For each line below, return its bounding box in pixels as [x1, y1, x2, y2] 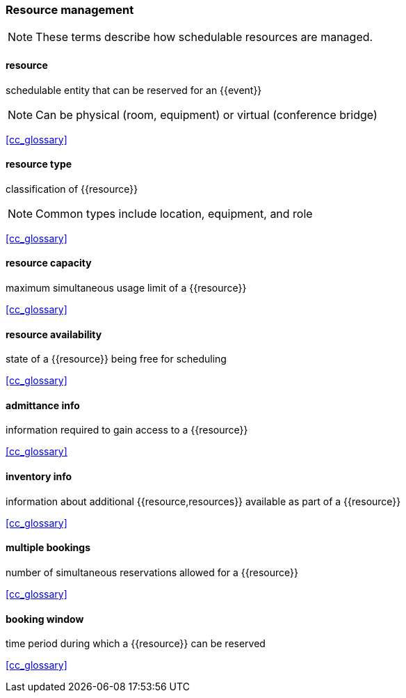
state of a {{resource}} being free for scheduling [6, 353, 227, 365]
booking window [6, 612, 84, 625]
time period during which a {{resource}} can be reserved [6, 637, 266, 650]
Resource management [6, 3, 134, 17]
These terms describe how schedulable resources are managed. [35, 30, 373, 45]
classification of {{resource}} [6, 182, 138, 195]
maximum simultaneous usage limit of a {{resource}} [6, 282, 247, 294]
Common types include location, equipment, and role [35, 206, 313, 221]
